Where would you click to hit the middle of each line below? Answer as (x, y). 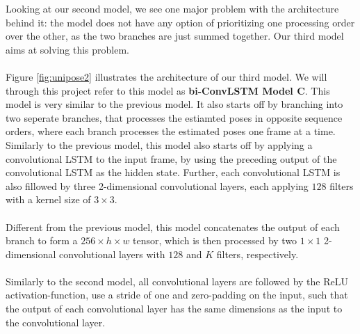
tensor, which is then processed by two (215, 240)
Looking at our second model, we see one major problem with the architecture (172, 8)
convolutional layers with (112, 254)
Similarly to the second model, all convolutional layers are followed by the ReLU (177, 281)
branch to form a (42, 240)
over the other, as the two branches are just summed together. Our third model (175, 36)
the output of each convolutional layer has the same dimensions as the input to (174, 309)
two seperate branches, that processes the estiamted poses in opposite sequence (174, 117)
